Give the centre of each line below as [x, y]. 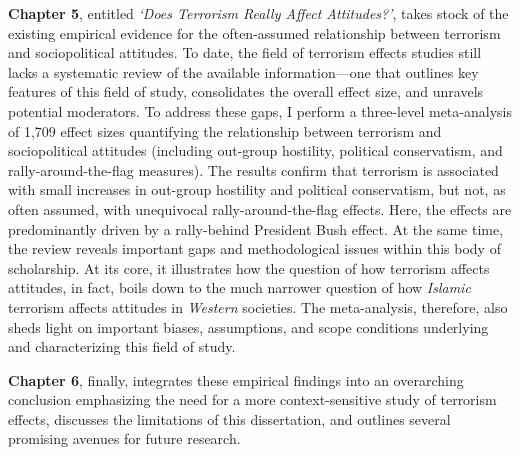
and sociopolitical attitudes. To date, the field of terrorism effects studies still [245, 52]
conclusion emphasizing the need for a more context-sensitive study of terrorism [252, 399]
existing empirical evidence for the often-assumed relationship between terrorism [254, 32]
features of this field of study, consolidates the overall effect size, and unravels [246, 91]
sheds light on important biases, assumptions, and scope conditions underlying [248, 326]
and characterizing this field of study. [122, 346]
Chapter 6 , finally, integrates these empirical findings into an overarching [236, 379]
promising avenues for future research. [124, 438]
